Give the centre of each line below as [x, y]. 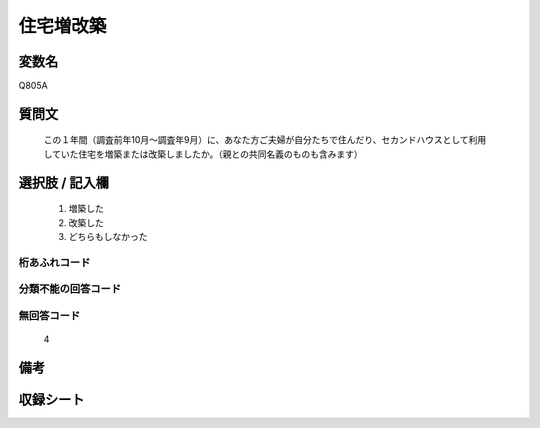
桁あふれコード [54, 262]
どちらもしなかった [108, 237]
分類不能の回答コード [70, 289]
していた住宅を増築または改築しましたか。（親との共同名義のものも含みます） [203, 154]
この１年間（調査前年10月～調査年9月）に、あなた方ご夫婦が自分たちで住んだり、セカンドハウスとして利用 [265, 140]
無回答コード [49, 315]
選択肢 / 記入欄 [64, 182]
